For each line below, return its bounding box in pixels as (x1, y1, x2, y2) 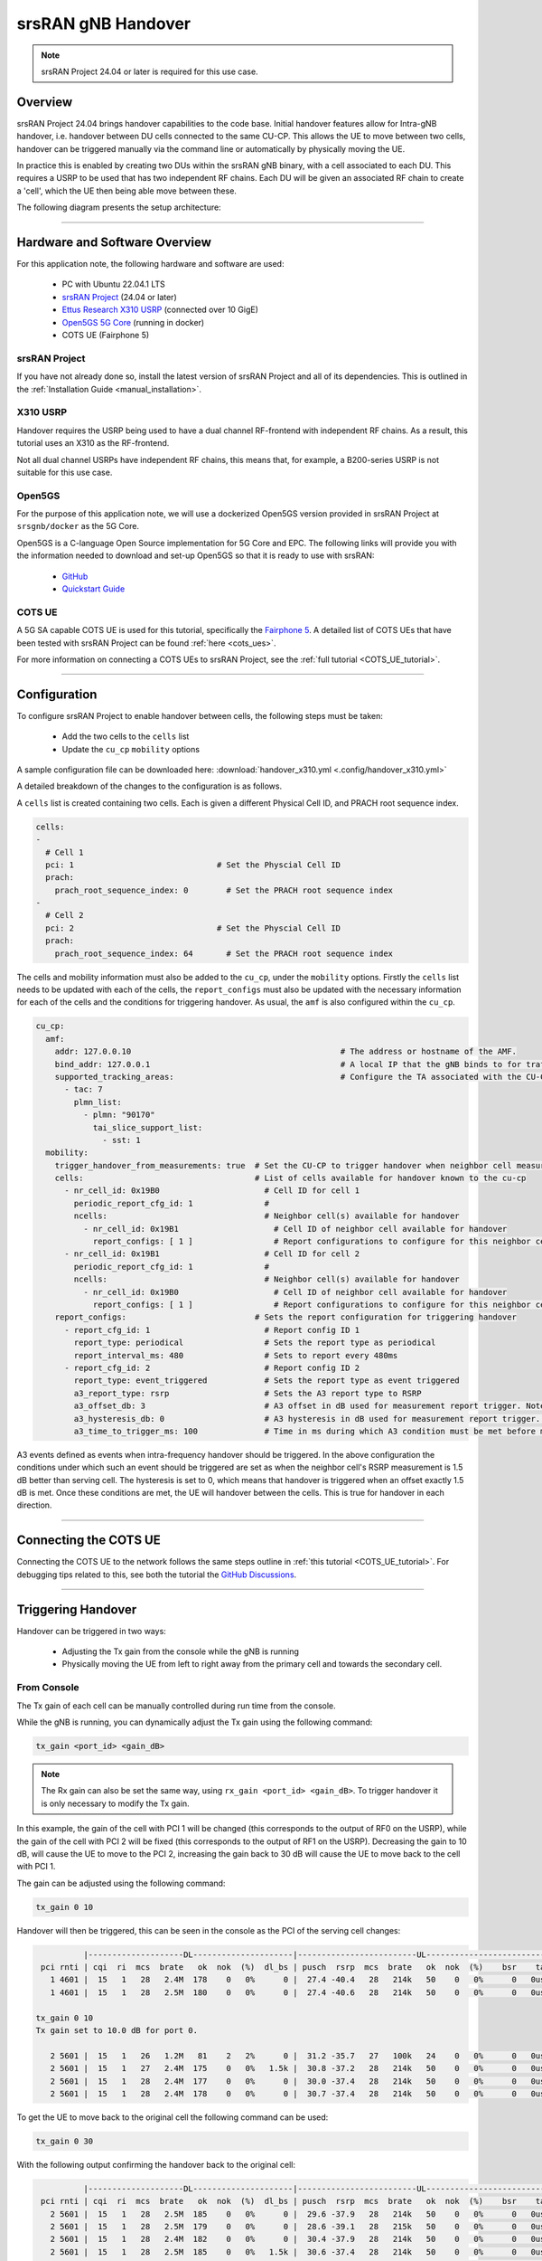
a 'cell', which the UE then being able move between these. (16, 185, 237, 196)
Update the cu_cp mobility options (61, 743, 201, 754)
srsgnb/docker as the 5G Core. (16, 521, 140, 532)
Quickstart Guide (61, 583, 126, 594)
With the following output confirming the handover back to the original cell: (16, 2159, 296, 2170)
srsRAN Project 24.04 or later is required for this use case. (41, 66, 258, 77)
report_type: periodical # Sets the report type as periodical (73, 1338, 436, 1348)
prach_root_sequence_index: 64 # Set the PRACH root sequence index (54, 948, 393, 959)
